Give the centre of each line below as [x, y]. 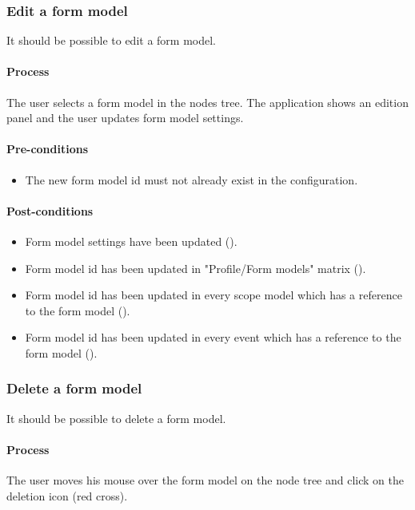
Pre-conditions [48, 149]
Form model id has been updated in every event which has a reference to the [213, 337]
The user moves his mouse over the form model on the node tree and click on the [205, 480]
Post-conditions [50, 210]
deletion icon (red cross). [67, 495]
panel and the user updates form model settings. [125, 118]
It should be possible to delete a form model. [116, 418]
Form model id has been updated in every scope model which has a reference [213, 295]
